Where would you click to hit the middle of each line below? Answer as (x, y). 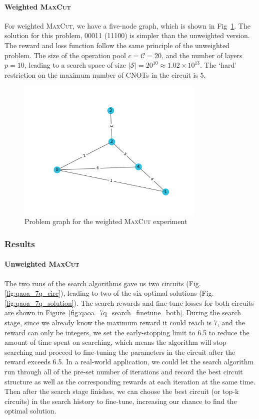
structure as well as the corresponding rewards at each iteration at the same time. (130, 381)
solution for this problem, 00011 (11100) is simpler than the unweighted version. (127, 35)
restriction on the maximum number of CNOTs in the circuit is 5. (105, 74)
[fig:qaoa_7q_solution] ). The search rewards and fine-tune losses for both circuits (129, 302)
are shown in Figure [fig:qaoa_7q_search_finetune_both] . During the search (123, 312)
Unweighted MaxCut (42, 264)
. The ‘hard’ (218, 65)
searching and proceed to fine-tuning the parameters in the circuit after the (120, 352)
